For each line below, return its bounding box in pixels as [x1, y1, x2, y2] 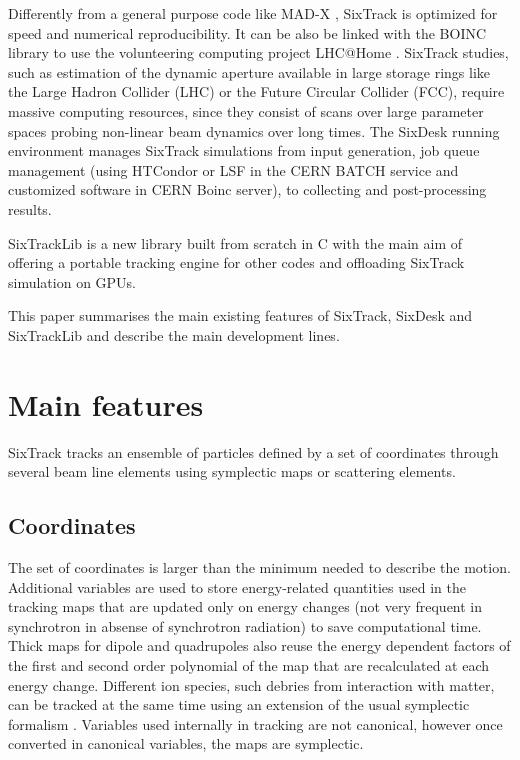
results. [8, 198, 52, 219]
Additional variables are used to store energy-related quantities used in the [8, 576, 466, 597]
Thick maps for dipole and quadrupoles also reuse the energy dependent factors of [8, 635, 511, 656]
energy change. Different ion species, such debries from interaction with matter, [8, 674, 495, 695]
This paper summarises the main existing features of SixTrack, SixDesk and [8, 305, 473, 326]
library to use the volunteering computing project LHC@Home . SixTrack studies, [8, 42, 509, 63]
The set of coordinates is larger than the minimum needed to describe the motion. [8, 557, 511, 578]
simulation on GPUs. [8, 271, 137, 292]
